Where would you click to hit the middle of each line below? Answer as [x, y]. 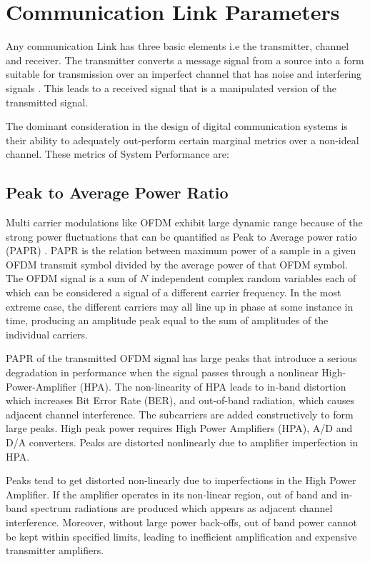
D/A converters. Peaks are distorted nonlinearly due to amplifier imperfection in [182, 442]
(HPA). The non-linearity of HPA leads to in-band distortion [213, 386]
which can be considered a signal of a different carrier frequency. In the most [174, 292]
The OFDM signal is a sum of [71, 278]
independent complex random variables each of [254, 278]
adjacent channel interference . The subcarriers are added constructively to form [180, 414]
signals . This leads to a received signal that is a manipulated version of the [171, 87]
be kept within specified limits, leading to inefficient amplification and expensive [181, 536]
